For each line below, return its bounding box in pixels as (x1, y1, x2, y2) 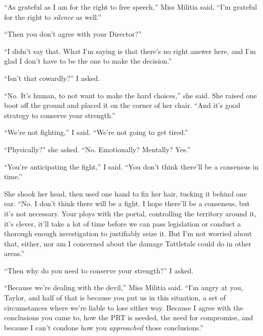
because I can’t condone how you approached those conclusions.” (4, 322, 203, 332)
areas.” (4, 248, 24, 259)
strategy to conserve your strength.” (4, 109, 115, 120)
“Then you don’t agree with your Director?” (4, 29, 142, 39)
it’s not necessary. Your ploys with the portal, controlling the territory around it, (4, 208, 256, 218)
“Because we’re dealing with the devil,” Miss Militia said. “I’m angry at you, (4, 282, 243, 293)
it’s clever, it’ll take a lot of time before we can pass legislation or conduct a (4, 218, 241, 229)
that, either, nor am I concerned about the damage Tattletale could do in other (4, 238, 251, 248)
